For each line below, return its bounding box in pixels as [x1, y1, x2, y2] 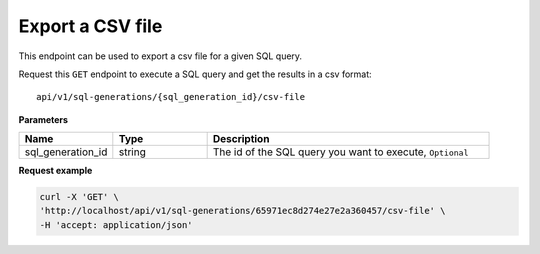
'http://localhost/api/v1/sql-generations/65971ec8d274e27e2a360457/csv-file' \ [39, 205, 446, 217]
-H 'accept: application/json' [39, 219, 194, 230]
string [118, 145, 147, 159]
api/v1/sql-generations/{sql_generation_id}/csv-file [36, 91, 305, 103]
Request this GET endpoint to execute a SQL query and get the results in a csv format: [18, 68, 372, 80]
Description [212, 132, 270, 146]
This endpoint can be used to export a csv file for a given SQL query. [18, 50, 303, 62]
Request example [18, 165, 93, 177]
